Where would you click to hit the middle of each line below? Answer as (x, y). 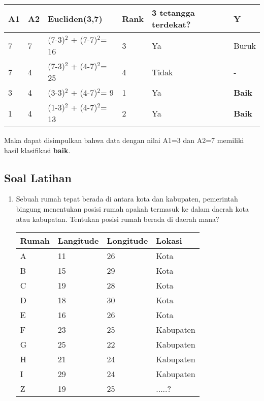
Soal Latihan (38, 177)
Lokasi (169, 241)
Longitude (127, 241)
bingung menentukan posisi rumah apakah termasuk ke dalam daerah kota (132, 208)
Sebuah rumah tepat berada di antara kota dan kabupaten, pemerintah (127, 199)
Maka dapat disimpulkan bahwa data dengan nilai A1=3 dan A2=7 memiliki (124, 140)
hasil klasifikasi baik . (37, 150)
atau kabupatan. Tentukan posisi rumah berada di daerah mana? (118, 219)
